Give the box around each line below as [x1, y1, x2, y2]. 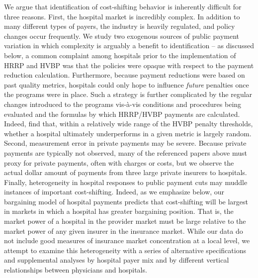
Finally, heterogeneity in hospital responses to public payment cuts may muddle [4, 177, 248, 187]
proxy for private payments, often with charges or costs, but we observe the [4, 157, 234, 168]
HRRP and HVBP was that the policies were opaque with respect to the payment [4, 60, 254, 70]
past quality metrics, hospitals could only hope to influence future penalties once [4, 79, 249, 90]
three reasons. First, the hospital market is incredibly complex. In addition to [4, 11, 240, 21]
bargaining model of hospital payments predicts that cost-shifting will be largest [4, 196, 248, 206]
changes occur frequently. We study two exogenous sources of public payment [4, 30, 239, 41]
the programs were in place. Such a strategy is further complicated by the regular [4, 89, 253, 99]
